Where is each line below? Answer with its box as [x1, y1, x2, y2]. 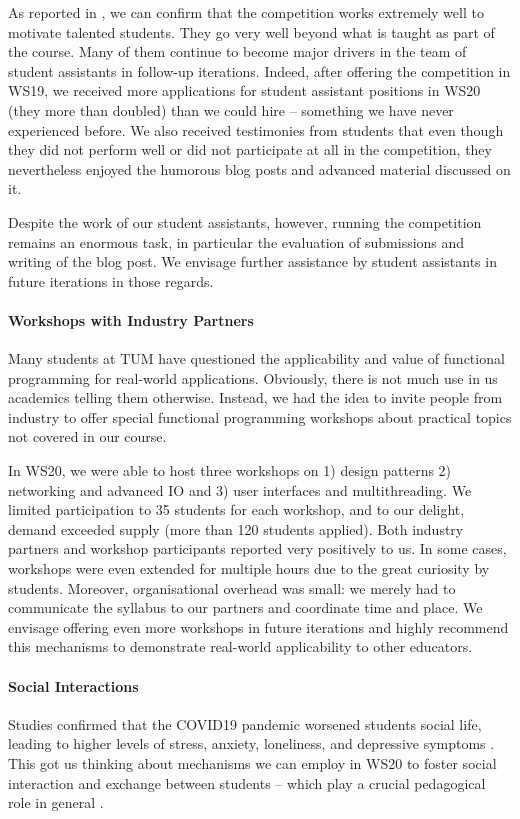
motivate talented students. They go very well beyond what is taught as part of [8, 21, 495, 42]
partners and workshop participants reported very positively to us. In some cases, [8, 538, 507, 559]
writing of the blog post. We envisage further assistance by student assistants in [8, 251, 497, 272]
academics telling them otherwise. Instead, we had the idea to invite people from [8, 387, 503, 408]
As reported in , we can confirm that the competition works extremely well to [8, 2, 484, 22]
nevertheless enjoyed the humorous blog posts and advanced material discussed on [8, 158, 511, 179]
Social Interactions [8, 675, 139, 696]
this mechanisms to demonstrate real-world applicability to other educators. [8, 636, 473, 657]
